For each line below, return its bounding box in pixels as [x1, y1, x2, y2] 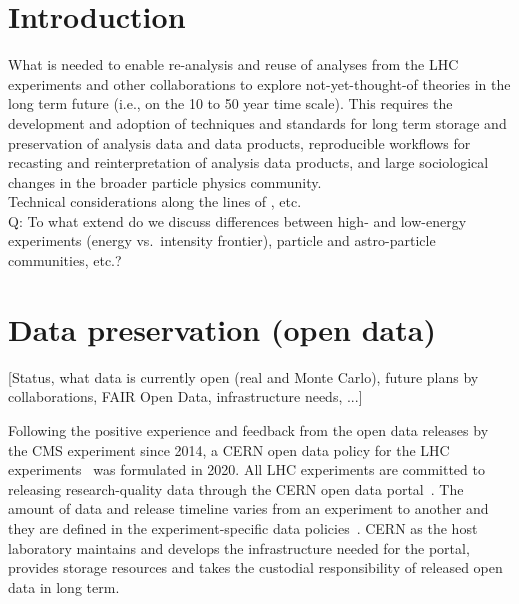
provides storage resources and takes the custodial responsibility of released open [8, 557, 503, 578]
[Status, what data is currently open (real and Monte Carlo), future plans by [8, 366, 479, 387]
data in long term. [8, 576, 120, 597]
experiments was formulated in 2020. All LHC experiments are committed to [8, 459, 485, 480]
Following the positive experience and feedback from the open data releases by [8, 419, 489, 440]
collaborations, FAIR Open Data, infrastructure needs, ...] [8, 386, 363, 407]
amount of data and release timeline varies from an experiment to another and [8, 498, 489, 519]
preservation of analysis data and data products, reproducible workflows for [8, 132, 471, 153]
